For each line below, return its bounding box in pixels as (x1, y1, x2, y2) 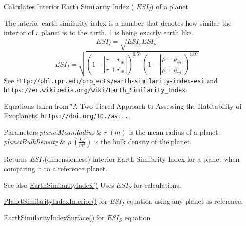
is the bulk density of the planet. (94, 136, 192, 146)
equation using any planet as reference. (126, 196, 243, 206)
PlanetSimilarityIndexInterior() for (4, 196, 108, 206)
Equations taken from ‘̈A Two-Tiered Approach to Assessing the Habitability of (4, 101, 242, 111)
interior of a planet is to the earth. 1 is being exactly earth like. (4, 27, 193, 37)
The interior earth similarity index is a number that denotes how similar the (4, 17, 232, 28)
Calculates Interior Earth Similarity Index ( (4, 1, 134, 11)
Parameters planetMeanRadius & (4, 127, 102, 137)
